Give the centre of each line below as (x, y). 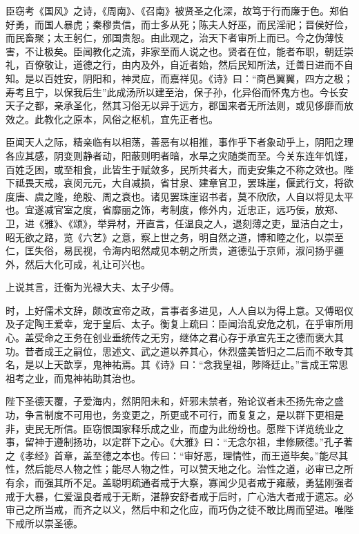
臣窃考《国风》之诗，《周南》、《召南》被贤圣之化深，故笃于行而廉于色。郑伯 (177, 10)
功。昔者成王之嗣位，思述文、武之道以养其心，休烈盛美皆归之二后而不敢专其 (179, 351)
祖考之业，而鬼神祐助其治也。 (73, 378)
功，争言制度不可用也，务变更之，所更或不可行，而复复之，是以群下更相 (170, 415)
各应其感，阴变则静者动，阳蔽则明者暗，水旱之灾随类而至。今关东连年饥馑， (179, 155)
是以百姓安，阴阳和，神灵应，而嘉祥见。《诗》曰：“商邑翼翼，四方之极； (189, 78)
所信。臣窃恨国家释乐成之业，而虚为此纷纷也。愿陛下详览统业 (194, 428)
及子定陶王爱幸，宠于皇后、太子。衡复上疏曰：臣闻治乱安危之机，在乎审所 (175, 324)
